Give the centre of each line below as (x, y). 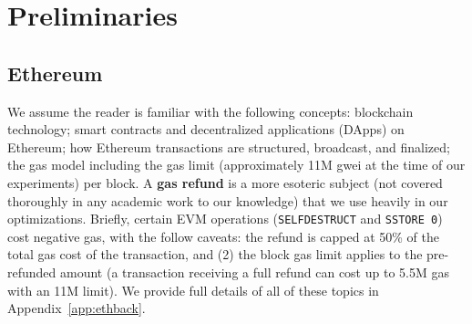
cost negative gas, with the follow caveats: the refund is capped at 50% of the (223, 236)
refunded (32, 272)
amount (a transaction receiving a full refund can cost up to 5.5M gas (255, 272)
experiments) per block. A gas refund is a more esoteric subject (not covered (225, 182)
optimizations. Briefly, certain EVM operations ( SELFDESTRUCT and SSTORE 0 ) (225, 219)
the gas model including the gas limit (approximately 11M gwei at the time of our (236, 165)
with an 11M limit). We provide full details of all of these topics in (193, 290)
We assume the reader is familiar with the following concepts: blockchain (210, 111)
